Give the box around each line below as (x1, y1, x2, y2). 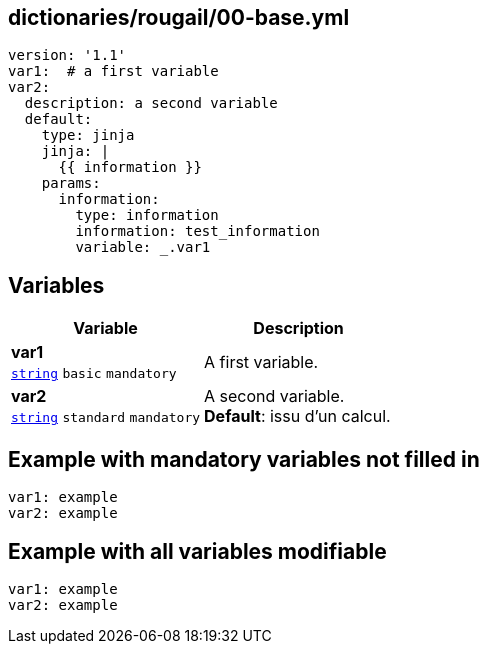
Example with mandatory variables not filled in (8, 446, 480, 472)
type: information (75, 207, 219, 224)
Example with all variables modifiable (8, 538, 387, 564)
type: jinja (41, 127, 135, 144)
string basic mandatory (11, 366, 177, 382)
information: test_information (75, 223, 320, 240)
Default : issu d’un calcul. (204, 406, 391, 427)
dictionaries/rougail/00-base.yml (8, 5, 350, 30)
